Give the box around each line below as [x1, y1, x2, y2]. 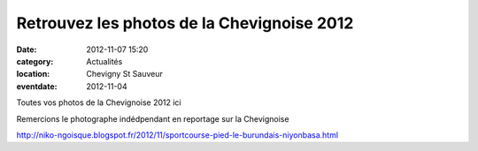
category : [16, 56, 54, 66]
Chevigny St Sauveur [86, 69, 164, 79]
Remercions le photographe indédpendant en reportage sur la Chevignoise [16, 113, 289, 124]
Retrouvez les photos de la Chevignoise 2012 [16, 13, 354, 33]
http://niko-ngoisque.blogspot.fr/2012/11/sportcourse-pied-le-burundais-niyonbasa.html [16, 129, 339, 140]
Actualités [86, 56, 123, 66]
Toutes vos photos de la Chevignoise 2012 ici [16, 97, 181, 108]
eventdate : [16, 80, 58, 92]
